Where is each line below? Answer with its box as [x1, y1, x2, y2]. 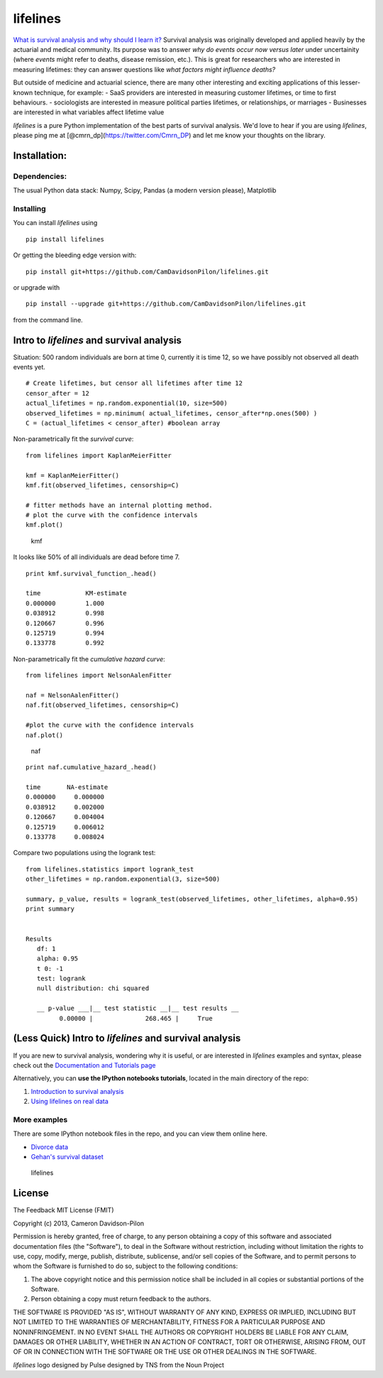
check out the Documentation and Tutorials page [13, 1060, 156, 1069]
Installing [13, 203, 46, 213]
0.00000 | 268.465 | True [59, 1014, 213, 1022]
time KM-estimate [26, 590, 127, 597]
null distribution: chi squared [36, 984, 150, 992]
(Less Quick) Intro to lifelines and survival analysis [13, 1032, 241, 1044]
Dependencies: [13, 171, 67, 181]
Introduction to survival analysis [30, 1087, 124, 1095]
